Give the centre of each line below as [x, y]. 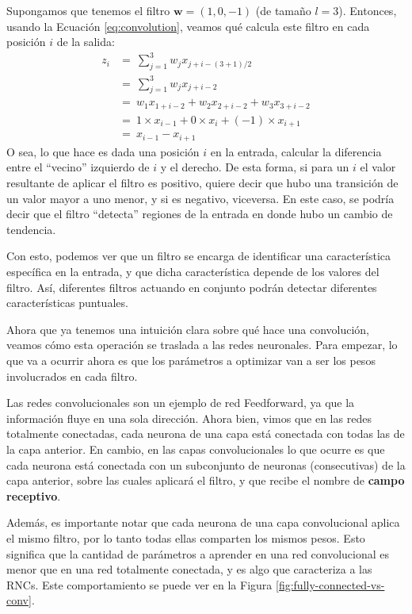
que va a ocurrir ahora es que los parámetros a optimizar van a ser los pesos [191, 361]
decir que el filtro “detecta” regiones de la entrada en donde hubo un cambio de [200, 214]
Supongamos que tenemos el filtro [88, 10]
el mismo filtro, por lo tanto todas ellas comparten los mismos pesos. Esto [186, 537]
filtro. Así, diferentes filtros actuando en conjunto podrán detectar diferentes [192, 287]
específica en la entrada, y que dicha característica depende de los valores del [193, 272]
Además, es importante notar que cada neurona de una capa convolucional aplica [203, 522]
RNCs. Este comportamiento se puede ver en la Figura [139, 584]
